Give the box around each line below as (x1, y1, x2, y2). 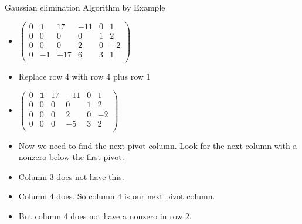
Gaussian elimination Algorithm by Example (5, 1, 165, 13)
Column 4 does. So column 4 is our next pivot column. (18, 190, 215, 202)
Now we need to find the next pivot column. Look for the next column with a (18, 139, 297, 151)
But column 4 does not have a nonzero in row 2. (18, 210, 192, 222)
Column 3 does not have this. (18, 170, 124, 182)
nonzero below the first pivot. (18, 151, 124, 163)
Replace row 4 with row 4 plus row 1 (18, 70, 151, 82)
